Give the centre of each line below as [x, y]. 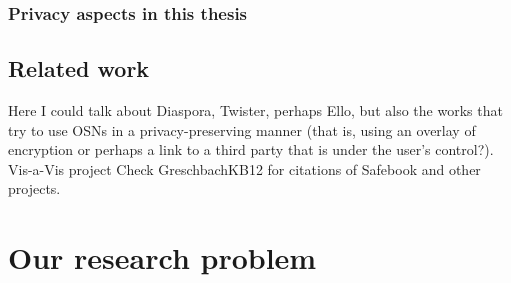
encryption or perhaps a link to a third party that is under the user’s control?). [251, 149]
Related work [79, 68]
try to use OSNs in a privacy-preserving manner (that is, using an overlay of [242, 129]
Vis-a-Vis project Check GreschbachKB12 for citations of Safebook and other [244, 168]
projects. [34, 188]
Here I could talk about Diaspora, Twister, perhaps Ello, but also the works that [255, 110]
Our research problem [162, 257]
